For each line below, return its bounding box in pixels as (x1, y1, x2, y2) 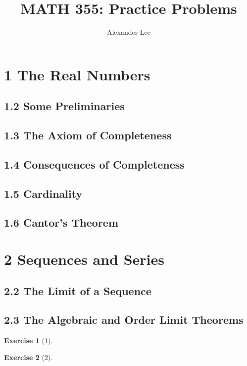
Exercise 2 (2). (4, 352, 53, 362)
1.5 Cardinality (4, 185, 83, 201)
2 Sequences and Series (4, 249, 164, 269)
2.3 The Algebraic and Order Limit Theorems (4, 312, 244, 327)
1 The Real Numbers (4, 64, 150, 84)
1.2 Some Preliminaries (4, 98, 125, 114)
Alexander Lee (106, 27, 151, 37)
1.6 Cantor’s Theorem (4, 215, 119, 230)
